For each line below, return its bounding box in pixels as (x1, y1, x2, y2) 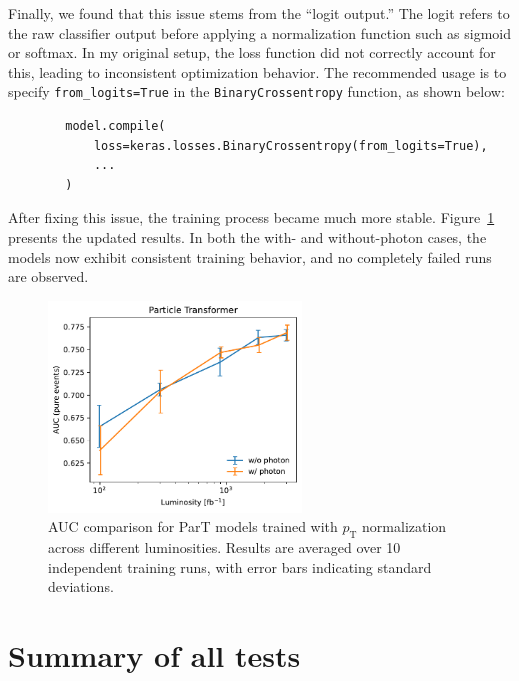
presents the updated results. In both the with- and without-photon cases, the (8, 227, 487, 247)
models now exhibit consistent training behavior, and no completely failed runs (8, 246, 492, 267)
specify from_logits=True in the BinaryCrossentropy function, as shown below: (8, 81, 505, 102)
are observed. (8, 266, 89, 287)
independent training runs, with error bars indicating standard (48, 556, 432, 577)
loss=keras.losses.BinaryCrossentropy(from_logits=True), (93, 138, 488, 153)
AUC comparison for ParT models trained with (48, 516, 338, 537)
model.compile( (65, 119, 166, 134)
